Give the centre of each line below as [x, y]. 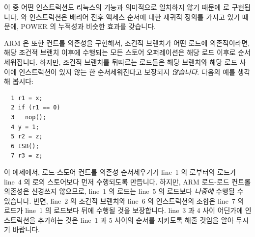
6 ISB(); [25, 146]
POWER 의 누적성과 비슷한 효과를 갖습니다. [88, 26]
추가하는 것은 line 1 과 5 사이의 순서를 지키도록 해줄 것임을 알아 [136, 220]
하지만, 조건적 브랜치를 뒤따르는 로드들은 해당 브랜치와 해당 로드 [138, 62]
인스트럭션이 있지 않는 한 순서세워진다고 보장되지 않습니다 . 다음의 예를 [127, 71]
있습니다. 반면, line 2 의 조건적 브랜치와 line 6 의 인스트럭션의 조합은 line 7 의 [124, 200]
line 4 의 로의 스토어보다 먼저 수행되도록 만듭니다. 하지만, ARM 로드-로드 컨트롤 [127, 181]
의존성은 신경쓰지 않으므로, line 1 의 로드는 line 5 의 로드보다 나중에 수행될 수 [124, 191]
